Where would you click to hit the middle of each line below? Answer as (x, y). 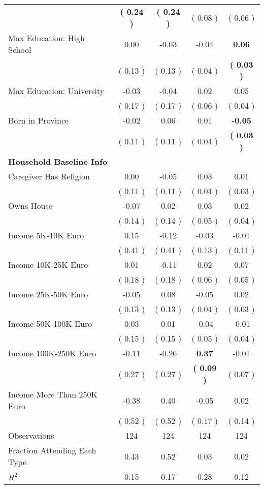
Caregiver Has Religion (49, 176)
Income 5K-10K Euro (46, 235)
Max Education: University (56, 91)
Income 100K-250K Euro (52, 353)
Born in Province (39, 120)
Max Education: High (46, 38)
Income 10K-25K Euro (48, 265)
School (20, 50)
